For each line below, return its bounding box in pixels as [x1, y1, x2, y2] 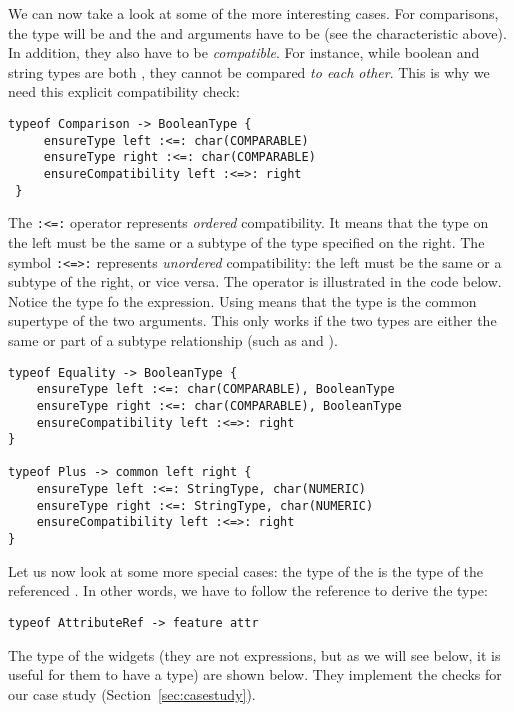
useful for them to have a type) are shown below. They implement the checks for [8, 664, 502, 685]
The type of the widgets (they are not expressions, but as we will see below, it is [8, 644, 501, 665]
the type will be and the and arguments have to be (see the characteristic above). [8, 22, 507, 43]
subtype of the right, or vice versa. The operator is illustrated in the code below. [8, 271, 502, 292]
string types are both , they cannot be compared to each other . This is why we [8, 61, 490, 82]
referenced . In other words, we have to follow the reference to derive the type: [8, 580, 488, 601]
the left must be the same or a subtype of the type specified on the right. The [8, 231, 485, 252]
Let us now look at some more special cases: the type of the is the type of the [8, 560, 484, 581]
